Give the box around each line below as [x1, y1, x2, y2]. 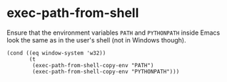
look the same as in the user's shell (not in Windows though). [6, 35, 186, 44]
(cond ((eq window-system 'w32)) [6, 49, 106, 57]
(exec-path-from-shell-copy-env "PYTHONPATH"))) [32, 68, 180, 75]
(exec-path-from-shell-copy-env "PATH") [32, 61, 154, 69]
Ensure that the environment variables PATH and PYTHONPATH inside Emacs [6, 28, 221, 37]
